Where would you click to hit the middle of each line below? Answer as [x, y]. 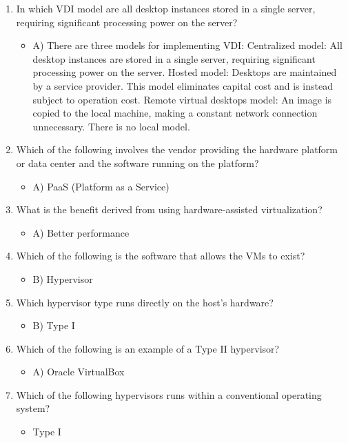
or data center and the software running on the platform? [137, 163]
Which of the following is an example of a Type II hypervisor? [148, 348]
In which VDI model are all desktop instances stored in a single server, [166, 8]
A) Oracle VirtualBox [79, 372]
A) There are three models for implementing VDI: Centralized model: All [187, 45]
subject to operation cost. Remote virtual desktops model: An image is [182, 99]
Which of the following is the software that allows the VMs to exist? [161, 256]
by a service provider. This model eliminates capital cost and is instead [183, 85]
